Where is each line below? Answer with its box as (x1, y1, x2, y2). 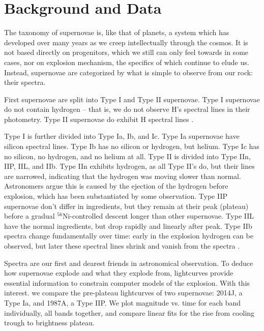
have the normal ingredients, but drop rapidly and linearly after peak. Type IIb (4, 220, 252, 231)
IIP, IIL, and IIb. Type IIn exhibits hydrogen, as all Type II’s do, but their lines (4, 161, 255, 171)
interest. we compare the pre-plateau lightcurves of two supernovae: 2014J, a (4, 287, 243, 298)
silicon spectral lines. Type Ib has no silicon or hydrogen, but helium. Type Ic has (4, 141, 259, 152)
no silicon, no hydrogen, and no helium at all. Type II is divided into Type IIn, (4, 151, 251, 161)
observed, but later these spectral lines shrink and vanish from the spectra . (4, 240, 240, 251)
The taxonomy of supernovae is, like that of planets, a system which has (4, 27, 229, 38)
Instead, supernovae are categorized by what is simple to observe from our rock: (4, 67, 253, 77)
